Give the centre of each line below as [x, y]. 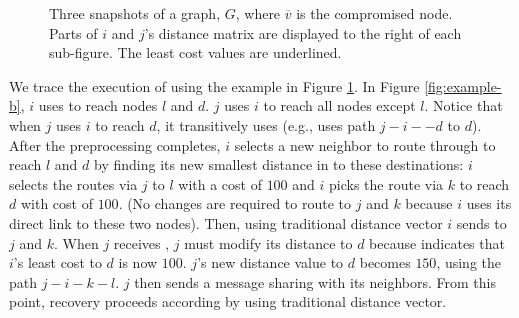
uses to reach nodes [98, 105]
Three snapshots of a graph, [135, 13]
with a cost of [220, 183]
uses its [489, 203]
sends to [481, 222]
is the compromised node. [374, 13]
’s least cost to [57, 262]
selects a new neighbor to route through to [365, 144]
